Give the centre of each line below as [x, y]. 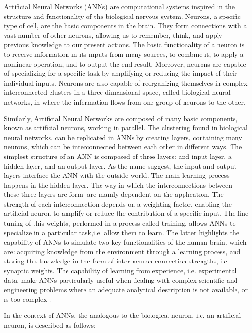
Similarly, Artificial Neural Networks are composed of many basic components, [121, 118]
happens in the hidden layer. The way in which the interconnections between [118, 184]
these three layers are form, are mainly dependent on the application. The [114, 194]
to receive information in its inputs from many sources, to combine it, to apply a [124, 54]
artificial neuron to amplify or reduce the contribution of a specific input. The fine [126, 213]
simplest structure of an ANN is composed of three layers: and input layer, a [118, 156]
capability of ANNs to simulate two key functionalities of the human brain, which [125, 242]
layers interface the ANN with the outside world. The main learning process [117, 175]
